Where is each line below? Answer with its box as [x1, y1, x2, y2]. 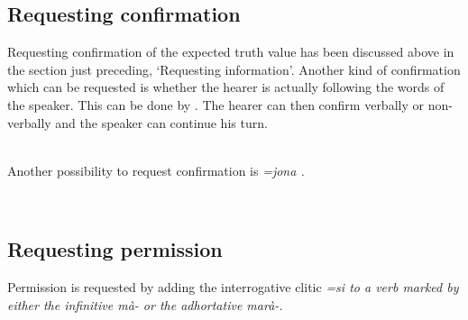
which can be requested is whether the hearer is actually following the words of [7, 78, 445, 96]
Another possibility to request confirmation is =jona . [7, 160, 305, 179]
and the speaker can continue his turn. [55, 113, 268, 132]
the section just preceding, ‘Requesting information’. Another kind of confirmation [7, 59, 461, 78]
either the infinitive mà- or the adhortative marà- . [7, 295, 283, 314]
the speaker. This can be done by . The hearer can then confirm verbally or [7, 95, 424, 114]
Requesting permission [7, 235, 223, 263]
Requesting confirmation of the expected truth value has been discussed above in [7, 42, 454, 61]
